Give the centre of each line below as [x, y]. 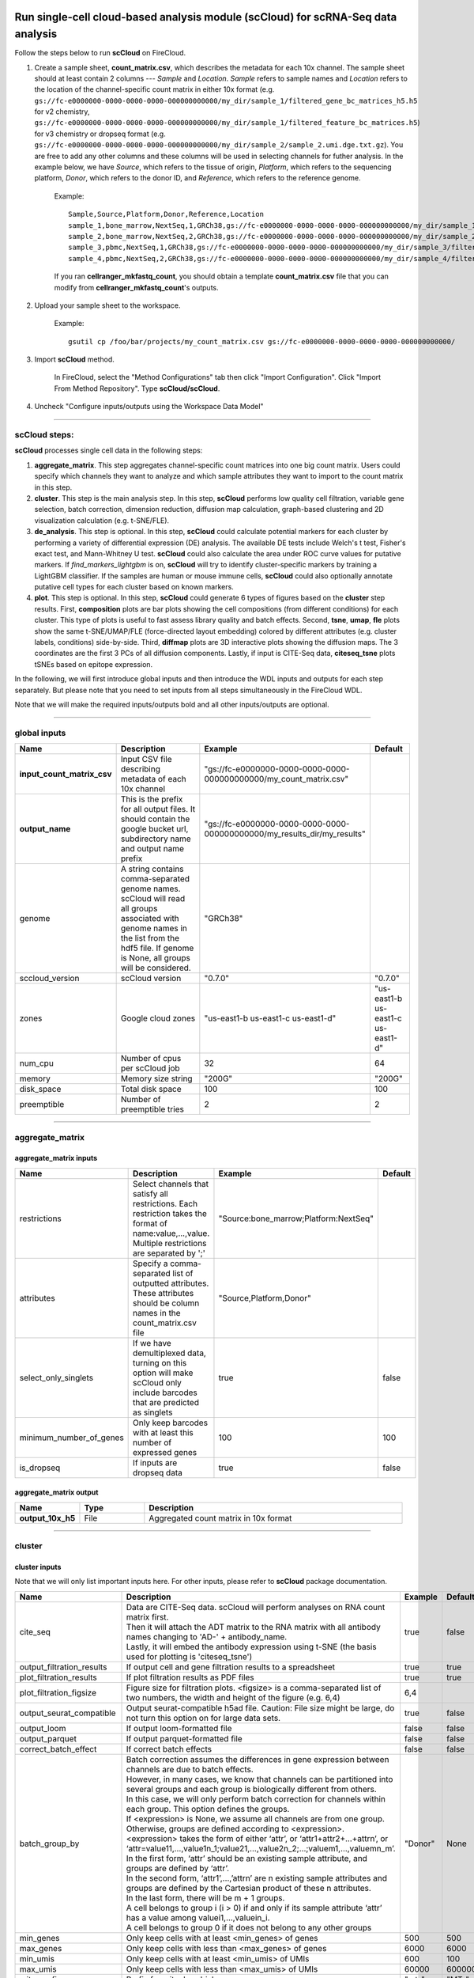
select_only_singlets [56, 1377]
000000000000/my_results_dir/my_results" [285, 834]
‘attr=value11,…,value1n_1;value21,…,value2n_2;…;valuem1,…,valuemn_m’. [261, 1848]
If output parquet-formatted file [184, 1738]
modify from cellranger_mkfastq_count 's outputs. [136, 287]
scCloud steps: [44, 435]
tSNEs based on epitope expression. [94, 664]
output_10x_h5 [47, 1518]
